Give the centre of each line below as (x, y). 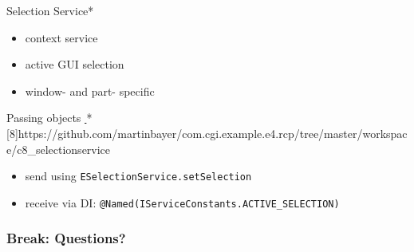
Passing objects (44, 118)
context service (61, 37)
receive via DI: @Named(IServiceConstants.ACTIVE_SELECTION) (182, 202)
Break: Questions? (66, 238)
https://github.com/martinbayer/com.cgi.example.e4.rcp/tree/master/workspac (213, 133)
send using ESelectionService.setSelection (138, 176)
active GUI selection (75, 64)
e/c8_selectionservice (59, 149)
